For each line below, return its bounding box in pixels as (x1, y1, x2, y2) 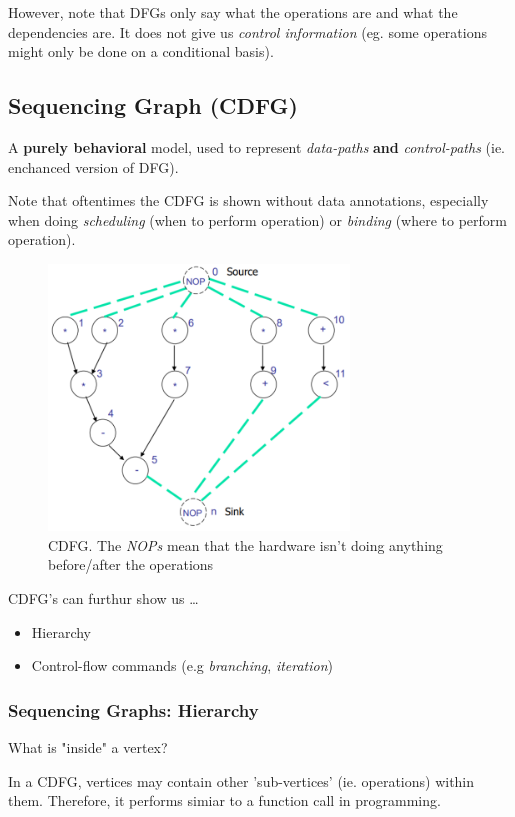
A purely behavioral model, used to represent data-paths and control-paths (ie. (8, 136, 505, 157)
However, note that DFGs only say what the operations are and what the (8, 2, 458, 22)
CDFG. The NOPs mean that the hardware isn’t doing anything (48, 534, 443, 555)
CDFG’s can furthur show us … (8, 588, 199, 608)
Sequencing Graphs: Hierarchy (8, 697, 259, 722)
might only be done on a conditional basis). (8, 41, 274, 62)
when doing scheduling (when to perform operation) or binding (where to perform (8, 209, 508, 230)
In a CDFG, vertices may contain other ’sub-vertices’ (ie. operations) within (8, 770, 475, 791)
